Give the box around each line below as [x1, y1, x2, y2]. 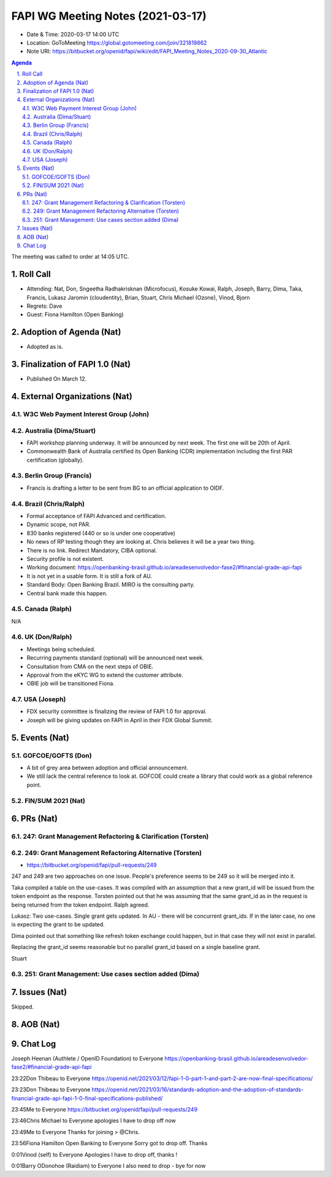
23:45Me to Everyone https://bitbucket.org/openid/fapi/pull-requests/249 [11, 1105, 198, 1113]
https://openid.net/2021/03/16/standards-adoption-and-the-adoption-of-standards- [91, 1086, 304, 1094]
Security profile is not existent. [26, 555, 104, 562]
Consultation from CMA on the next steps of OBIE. [26, 663, 154, 670]
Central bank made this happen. [26, 589, 108, 597]
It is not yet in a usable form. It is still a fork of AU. [26, 572, 153, 579]
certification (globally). [26, 456, 84, 463]
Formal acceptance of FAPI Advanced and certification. [26, 512, 167, 519]
